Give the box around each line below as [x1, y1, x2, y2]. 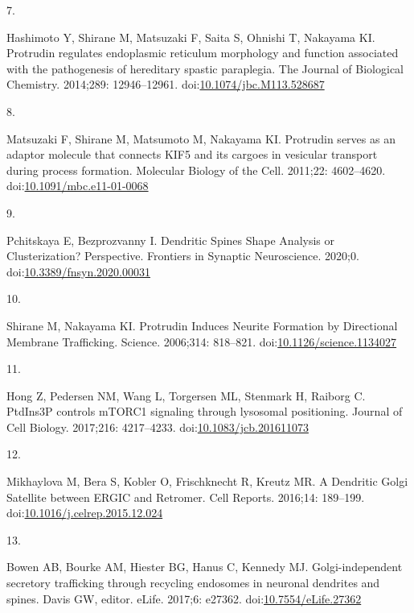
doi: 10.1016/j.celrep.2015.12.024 [6, 504, 163, 521]
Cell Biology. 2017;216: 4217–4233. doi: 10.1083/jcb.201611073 [6, 418, 309, 435]
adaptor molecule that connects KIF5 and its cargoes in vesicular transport [6, 146, 378, 163]
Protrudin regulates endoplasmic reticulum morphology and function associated [6, 44, 399, 61]
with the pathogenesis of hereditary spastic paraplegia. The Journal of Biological [6, 60, 404, 77]
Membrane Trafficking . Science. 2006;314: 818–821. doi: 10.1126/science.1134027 [6, 333, 397, 350]
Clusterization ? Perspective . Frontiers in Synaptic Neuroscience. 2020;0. [6, 247, 359, 264]
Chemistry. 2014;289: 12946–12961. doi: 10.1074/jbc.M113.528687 [6, 76, 325, 93]
